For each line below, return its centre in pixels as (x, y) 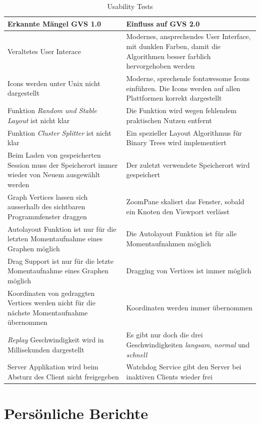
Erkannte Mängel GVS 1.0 (54, 23)
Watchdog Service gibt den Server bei (184, 367)
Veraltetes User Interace (44, 51)
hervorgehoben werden (160, 66)
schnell (137, 354)
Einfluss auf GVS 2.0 (163, 23)
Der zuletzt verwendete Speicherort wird (188, 164)
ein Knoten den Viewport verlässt (178, 211)
